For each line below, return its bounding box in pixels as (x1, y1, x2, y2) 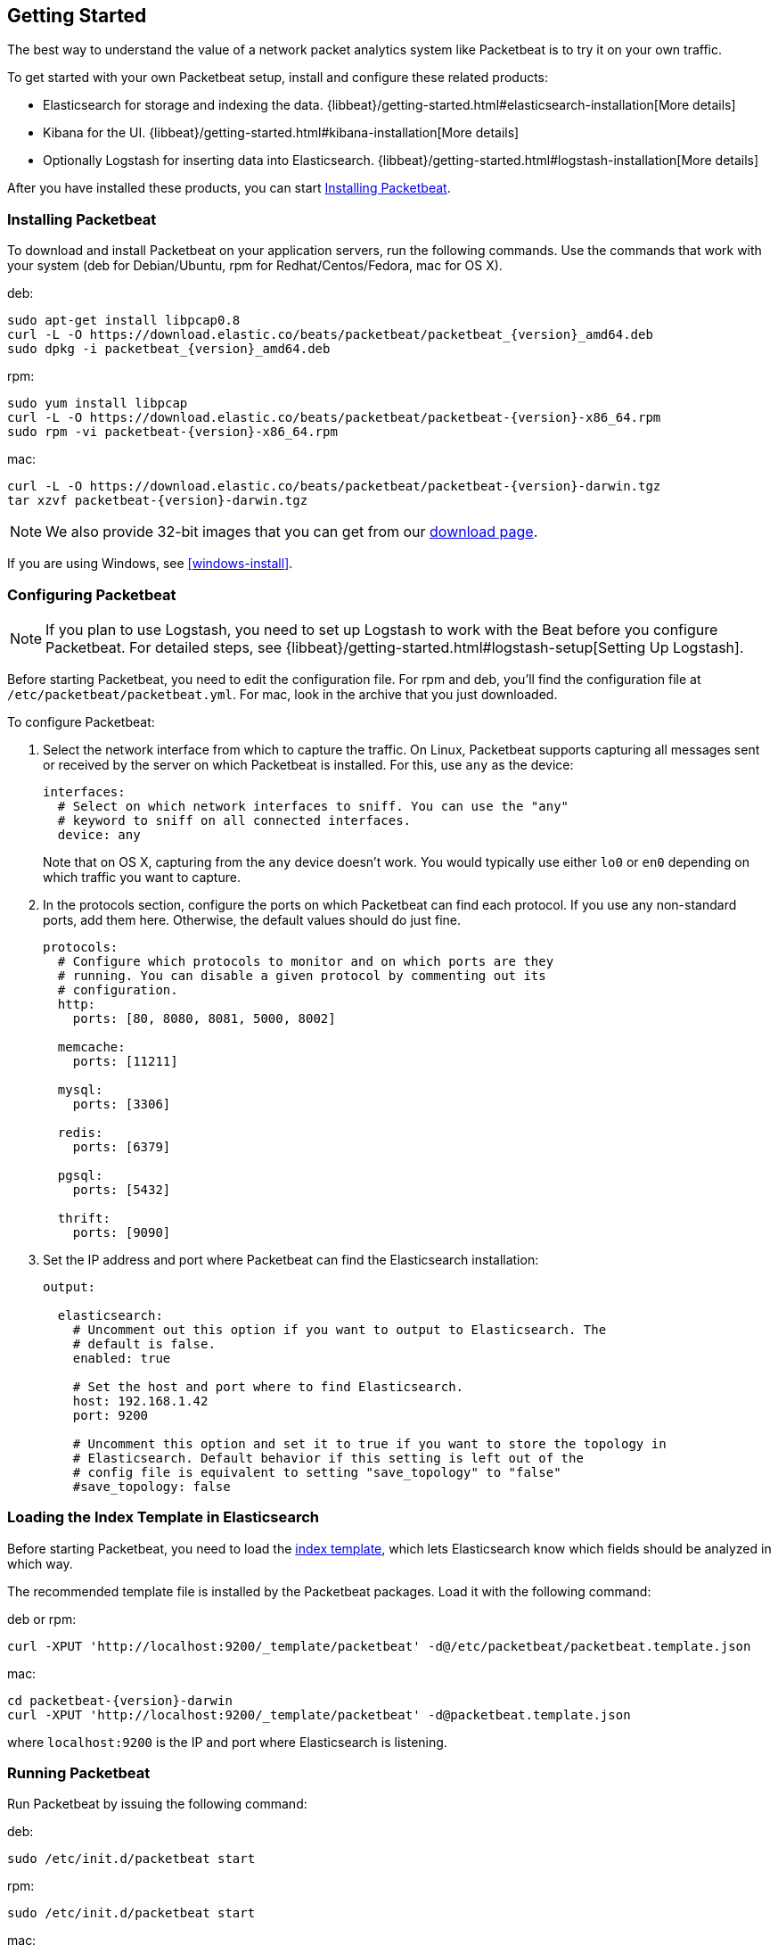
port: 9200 (72, 1407, 149, 1422)
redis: (57, 1125, 103, 1140)
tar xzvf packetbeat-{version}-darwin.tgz (7, 493, 308, 508)
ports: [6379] (72, 1139, 171, 1154)
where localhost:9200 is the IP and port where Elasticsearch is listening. (7, 1734, 447, 1750)
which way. (7, 1555, 73, 1571)
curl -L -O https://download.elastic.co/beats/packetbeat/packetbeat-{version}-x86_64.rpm (7, 410, 661, 425)
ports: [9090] (72, 1224, 171, 1240)
